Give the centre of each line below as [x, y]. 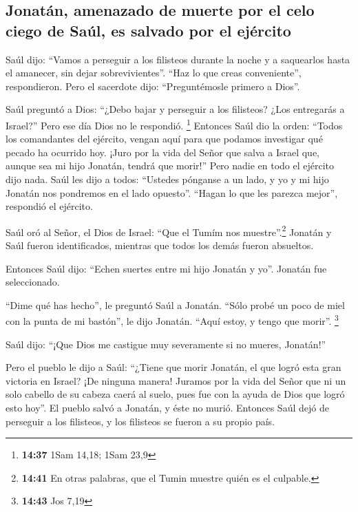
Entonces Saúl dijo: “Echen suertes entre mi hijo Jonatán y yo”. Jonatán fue [166, 268]
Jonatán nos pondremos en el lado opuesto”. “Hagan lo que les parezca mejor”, [172, 192]
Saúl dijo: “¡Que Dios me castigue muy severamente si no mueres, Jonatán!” [166, 344]
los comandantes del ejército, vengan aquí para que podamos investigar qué [164, 139]
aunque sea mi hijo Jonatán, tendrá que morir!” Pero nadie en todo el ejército [170, 166]
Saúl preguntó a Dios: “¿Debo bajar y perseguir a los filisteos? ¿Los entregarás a [175, 109]
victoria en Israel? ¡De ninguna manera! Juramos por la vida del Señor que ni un [176, 380]
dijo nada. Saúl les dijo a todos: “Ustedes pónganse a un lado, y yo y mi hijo [167, 179]
